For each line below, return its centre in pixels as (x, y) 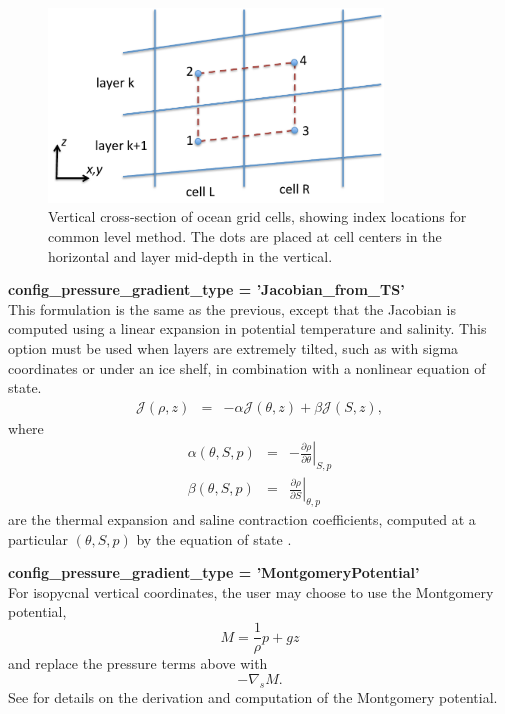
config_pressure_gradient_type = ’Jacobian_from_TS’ (206, 289)
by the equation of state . (214, 538)
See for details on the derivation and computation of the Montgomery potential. (253, 696)
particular (38, 538)
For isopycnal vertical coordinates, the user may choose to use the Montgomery (251, 591)
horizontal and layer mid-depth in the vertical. (190, 255)
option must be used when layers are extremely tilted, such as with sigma (233, 348)
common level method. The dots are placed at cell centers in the (245, 236)
